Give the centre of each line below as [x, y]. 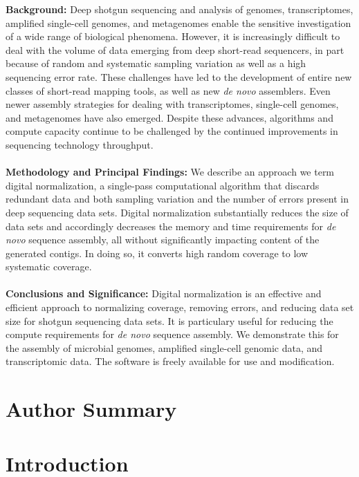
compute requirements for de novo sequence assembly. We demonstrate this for [172, 334]
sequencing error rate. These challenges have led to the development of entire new [179, 76]
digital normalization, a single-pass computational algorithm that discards [163, 185]
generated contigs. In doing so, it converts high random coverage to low [157, 253]
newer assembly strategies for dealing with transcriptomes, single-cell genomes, [172, 104]
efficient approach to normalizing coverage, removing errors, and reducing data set [180, 307]
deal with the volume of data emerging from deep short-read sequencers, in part [175, 49]
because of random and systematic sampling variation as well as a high [156, 63]
